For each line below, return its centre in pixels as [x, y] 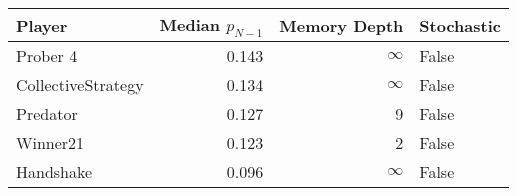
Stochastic [460, 25]
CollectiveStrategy [80, 85]
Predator [47, 114]
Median [190, 24]
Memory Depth [341, 25]
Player [42, 25]
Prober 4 [47, 56]
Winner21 [50, 143]
